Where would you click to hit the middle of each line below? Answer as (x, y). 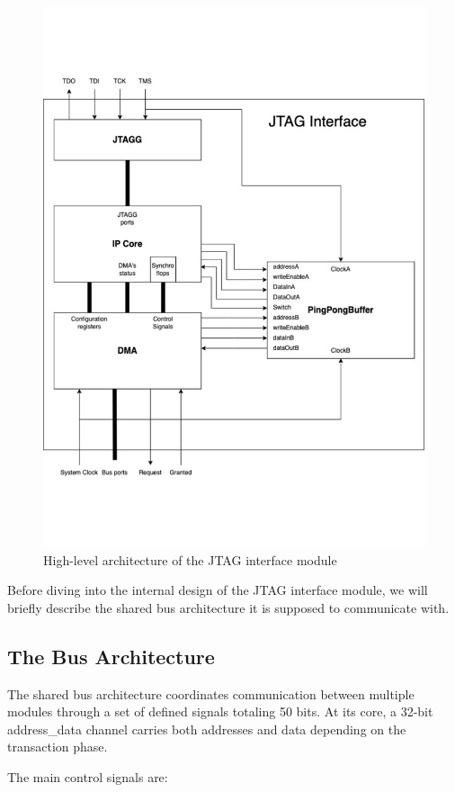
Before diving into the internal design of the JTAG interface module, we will (218, 590)
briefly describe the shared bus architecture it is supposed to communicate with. (228, 607)
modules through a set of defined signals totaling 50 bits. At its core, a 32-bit (220, 711)
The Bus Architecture (111, 656)
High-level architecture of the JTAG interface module (190, 559)
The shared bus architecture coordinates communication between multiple (211, 693)
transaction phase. (58, 747)
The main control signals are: (88, 776)
